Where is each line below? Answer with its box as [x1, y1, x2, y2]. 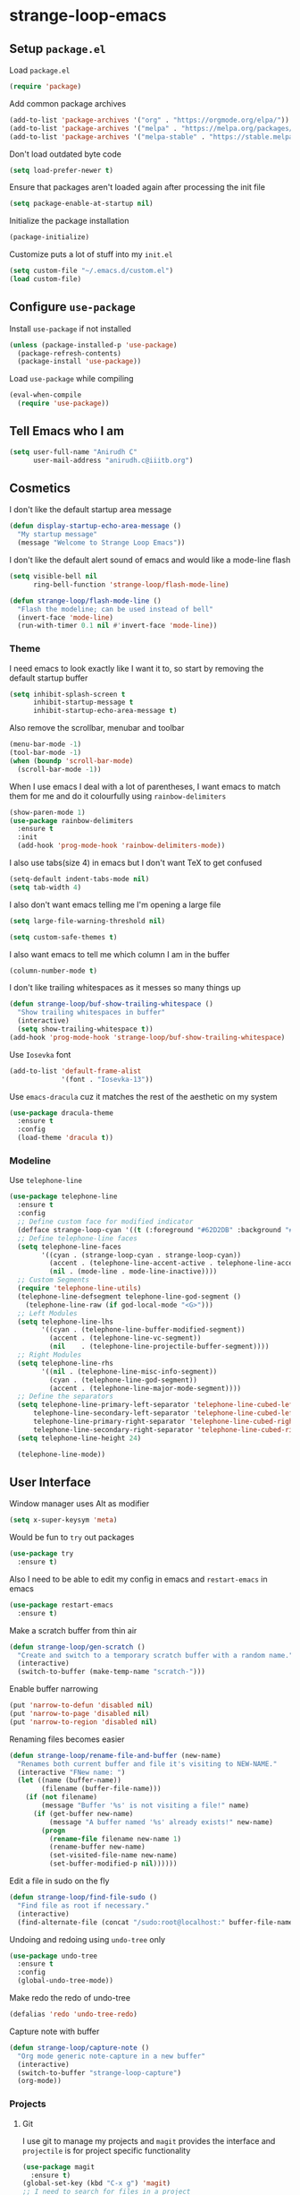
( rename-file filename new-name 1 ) [48, 1834, 181, 1843]
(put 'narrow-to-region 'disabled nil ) [9, 1717, 158, 1727]
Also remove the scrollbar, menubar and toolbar [9, 723, 185, 733]
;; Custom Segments [17, 1275, 90, 1285]
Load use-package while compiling [9, 373, 134, 384]
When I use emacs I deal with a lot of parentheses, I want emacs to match [9, 781, 281, 792]
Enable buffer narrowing [9, 1684, 98, 1694]
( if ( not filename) [25, 1793, 98, 1802]
